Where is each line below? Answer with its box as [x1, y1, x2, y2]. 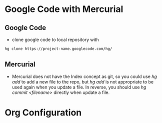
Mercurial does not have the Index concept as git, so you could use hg [11, 73, 157, 79]
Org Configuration [4, 106, 82, 118]
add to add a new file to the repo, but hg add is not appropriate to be [11, 78, 154, 84]
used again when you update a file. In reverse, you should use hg [11, 84, 146, 90]
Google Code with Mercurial [4, 3, 123, 15]
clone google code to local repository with [11, 36, 99, 42]
